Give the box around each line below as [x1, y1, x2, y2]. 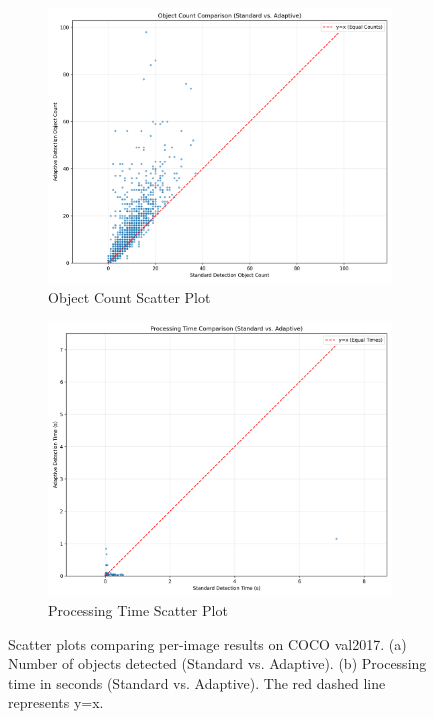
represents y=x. [8, 692, 104, 713]
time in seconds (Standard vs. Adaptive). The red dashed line [8, 672, 386, 693]
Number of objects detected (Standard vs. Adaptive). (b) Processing [8, 653, 427, 674]
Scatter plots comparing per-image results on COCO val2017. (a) [8, 633, 407, 654]
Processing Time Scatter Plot [48, 600, 228, 621]
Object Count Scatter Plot [48, 286, 211, 307]
